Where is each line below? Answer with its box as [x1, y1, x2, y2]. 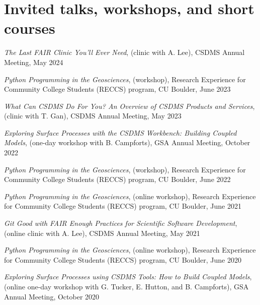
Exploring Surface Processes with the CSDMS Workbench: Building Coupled [4, 127, 237, 138]
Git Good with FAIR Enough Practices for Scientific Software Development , [4, 218, 237, 228]
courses [4, 18, 55, 38]
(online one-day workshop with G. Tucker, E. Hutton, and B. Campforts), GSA [4, 281, 249, 291]
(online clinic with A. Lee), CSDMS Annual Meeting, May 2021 [4, 227, 200, 238]
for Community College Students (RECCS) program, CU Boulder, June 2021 [4, 201, 241, 211]
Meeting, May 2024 [4, 56, 63, 67]
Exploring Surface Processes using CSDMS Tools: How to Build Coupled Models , [4, 271, 252, 282]
